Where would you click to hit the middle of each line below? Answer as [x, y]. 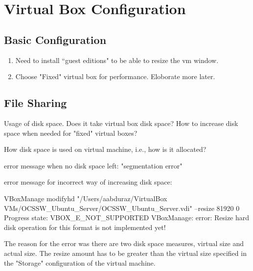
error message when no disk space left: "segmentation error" [93, 165]
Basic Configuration [55, 39]
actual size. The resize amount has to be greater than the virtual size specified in [125, 253]
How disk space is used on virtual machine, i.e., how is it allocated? [105, 149]
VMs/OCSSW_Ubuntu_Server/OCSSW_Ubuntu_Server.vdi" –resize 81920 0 [122, 208]
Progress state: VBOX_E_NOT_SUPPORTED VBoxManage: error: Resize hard [127, 218]
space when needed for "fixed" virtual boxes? [71, 133]
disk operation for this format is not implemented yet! [85, 227]
